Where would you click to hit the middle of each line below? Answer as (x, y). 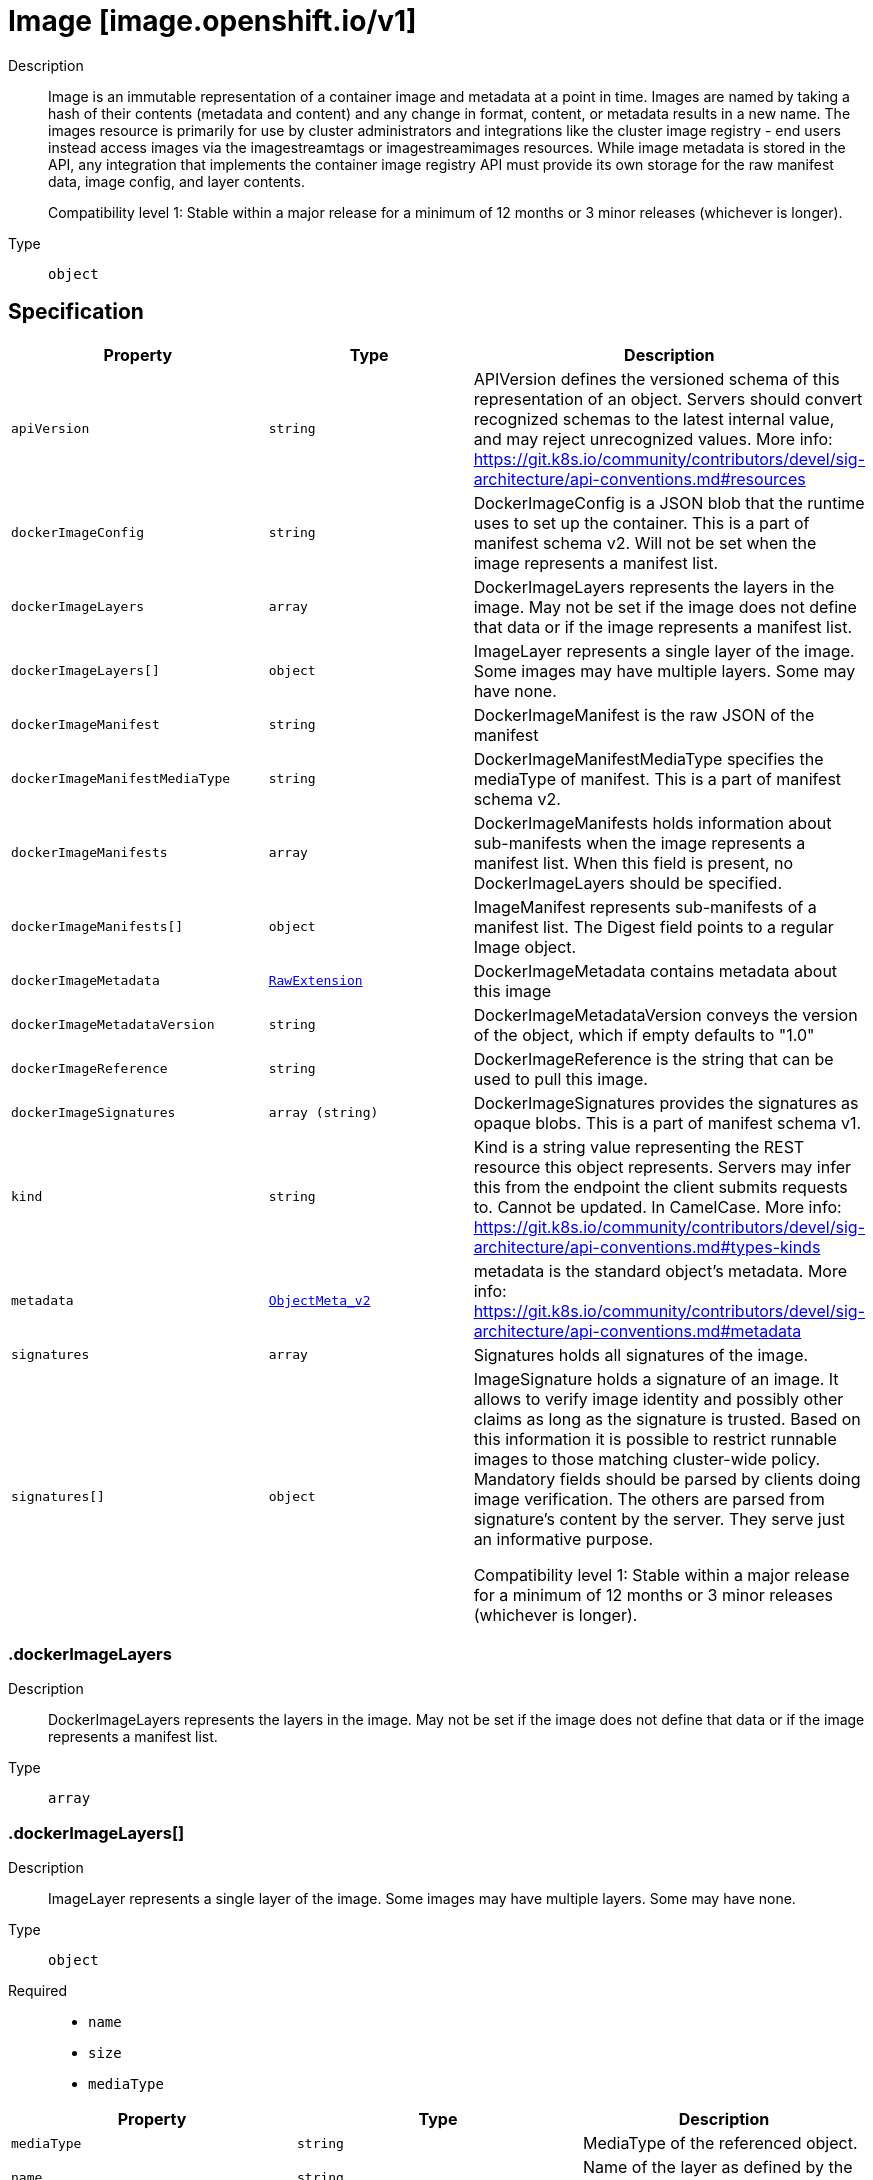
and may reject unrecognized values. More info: (653, 438)
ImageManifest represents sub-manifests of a (645, 906)
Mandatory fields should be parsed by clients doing (667, 1478)
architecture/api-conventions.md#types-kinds (647, 1246)
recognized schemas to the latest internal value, (654, 418)
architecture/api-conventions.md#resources (639, 478)
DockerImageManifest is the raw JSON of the (644, 714)
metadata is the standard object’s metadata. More (660, 1270)
